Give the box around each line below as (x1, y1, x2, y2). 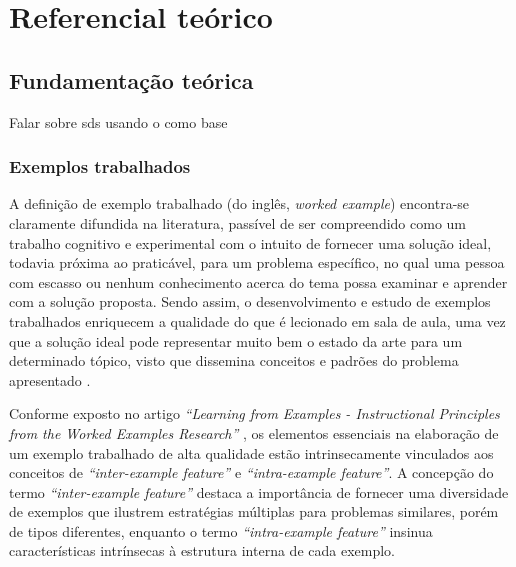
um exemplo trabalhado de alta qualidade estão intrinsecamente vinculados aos (9, 442, 494, 463)
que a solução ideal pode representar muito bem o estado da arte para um (9, 330, 463, 351)
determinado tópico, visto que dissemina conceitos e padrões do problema (9, 350, 459, 371)
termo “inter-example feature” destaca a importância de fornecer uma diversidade (9, 481, 509, 502)
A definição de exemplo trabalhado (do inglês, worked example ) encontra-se (9, 193, 470, 214)
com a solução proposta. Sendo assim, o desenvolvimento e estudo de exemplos (9, 291, 491, 312)
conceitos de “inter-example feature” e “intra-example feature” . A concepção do (9, 462, 494, 483)
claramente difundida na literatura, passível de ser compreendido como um (9, 212, 466, 233)
